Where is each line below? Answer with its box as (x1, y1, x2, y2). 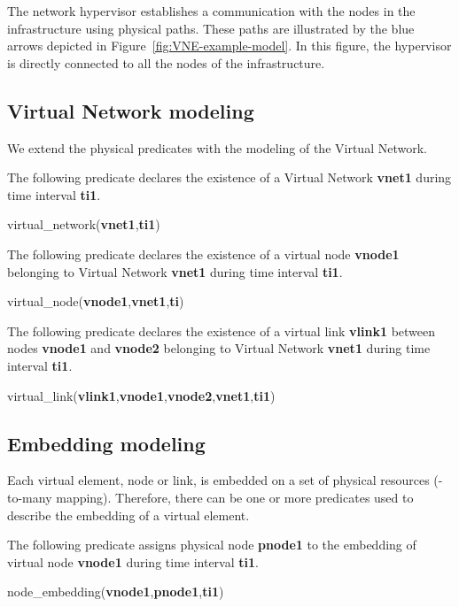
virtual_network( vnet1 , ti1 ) (7, 215, 160, 234)
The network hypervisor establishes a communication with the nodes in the (7, 2, 416, 19)
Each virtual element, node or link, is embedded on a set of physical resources (7, 471, 430, 489)
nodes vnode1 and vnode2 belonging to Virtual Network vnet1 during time (7, 339, 431, 357)
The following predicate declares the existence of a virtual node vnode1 (7, 244, 400, 263)
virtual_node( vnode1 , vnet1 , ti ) (7, 292, 184, 311)
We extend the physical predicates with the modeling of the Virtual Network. (7, 138, 427, 157)
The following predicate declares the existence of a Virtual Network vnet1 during (7, 168, 452, 187)
